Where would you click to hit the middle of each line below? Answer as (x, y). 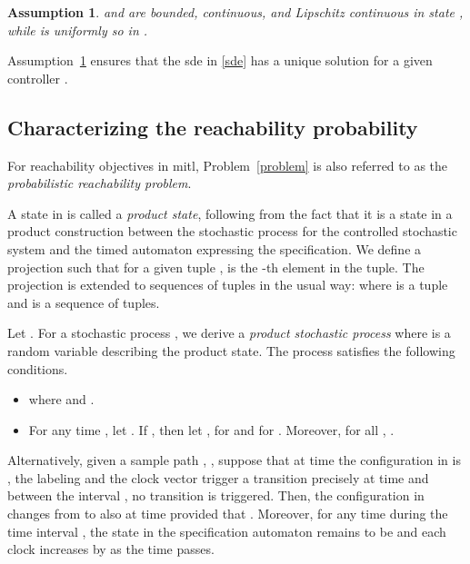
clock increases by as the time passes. (111, 549)
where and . (61, 399)
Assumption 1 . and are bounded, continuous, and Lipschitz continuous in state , (235, 12)
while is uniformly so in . (78, 30)
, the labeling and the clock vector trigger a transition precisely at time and (218, 477)
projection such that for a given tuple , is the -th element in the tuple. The (216, 267)
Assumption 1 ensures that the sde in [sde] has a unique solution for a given (220, 60)
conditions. (38, 368)
